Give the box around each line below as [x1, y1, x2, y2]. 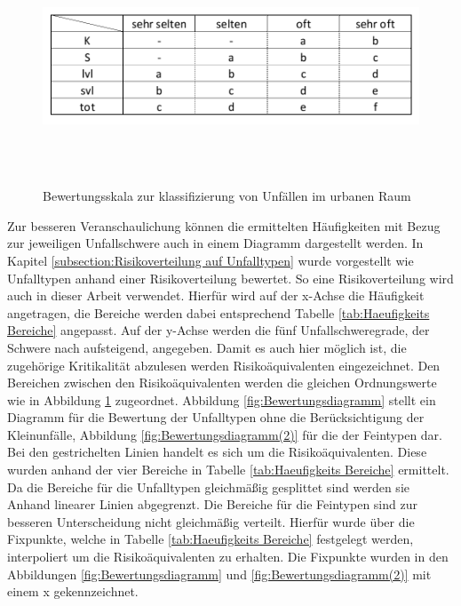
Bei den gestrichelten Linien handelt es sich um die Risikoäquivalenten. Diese [7, 443, 427, 461]
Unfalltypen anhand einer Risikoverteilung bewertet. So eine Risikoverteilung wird [7, 268, 454, 287]
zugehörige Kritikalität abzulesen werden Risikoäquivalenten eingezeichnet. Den [7, 355, 441, 374]
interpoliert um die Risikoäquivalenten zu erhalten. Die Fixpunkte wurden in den [7, 547, 449, 566]
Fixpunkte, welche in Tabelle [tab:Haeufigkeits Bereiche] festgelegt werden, [7, 530, 414, 548]
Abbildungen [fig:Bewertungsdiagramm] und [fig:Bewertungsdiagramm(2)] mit [7, 564, 432, 583]
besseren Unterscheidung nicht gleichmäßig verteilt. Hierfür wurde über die [7, 512, 415, 530]
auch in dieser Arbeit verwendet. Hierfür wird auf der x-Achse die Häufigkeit [7, 286, 425, 305]
